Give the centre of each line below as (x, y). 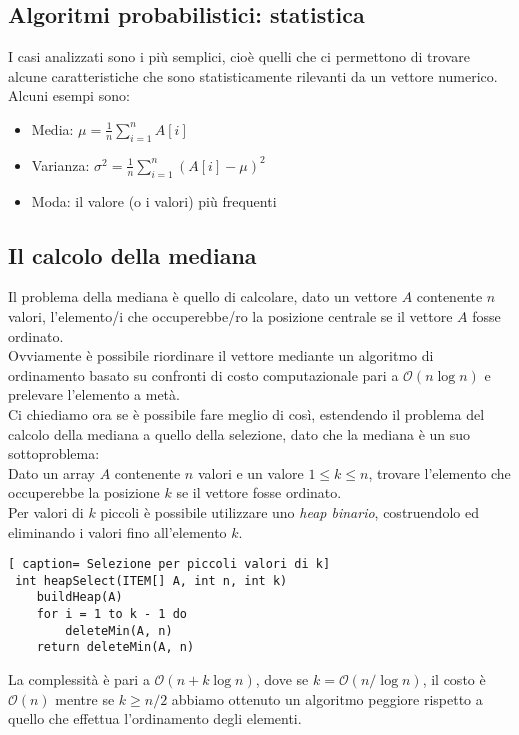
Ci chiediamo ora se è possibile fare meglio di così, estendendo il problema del (246, 413)
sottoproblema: (54, 453)
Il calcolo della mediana (132, 254)
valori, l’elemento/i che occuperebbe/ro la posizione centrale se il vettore (230, 315)
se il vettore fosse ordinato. (259, 492)
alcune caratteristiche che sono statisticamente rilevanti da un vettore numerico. (253, 75)
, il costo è (454, 679)
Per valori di (46, 511)
